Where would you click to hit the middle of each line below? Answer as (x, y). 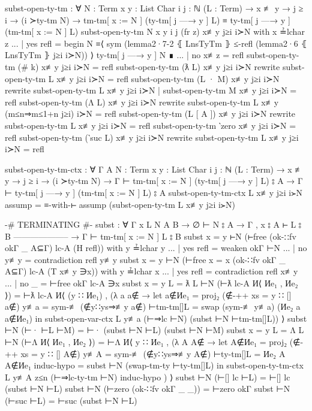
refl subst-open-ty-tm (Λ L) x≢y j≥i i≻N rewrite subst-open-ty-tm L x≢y (142, 102)
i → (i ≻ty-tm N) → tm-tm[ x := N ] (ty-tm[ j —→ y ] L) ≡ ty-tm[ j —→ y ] (148, 19)
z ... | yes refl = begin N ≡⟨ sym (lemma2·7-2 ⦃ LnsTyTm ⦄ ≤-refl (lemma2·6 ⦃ (156, 43)
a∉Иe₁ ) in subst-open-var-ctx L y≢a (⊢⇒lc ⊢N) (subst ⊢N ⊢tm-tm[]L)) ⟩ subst (156, 318)
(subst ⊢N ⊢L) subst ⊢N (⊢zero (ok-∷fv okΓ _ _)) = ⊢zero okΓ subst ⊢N (148, 389)
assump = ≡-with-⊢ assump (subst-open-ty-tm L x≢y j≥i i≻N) (120, 204)
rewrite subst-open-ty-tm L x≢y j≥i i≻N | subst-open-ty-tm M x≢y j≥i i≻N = (151, 90)
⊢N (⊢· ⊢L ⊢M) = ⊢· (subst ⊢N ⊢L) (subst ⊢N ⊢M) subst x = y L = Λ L (154, 330)
